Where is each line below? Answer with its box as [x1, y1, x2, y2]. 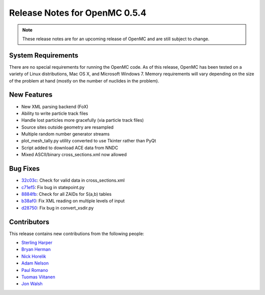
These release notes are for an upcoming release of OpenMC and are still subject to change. [22, 36, 210, 42]
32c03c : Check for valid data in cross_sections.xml [21, 177, 125, 184]
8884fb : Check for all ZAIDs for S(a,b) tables [21, 191, 112, 197]
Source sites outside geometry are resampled [21, 124, 114, 130]
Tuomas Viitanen [21, 274, 55, 280]
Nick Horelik [21, 253, 47, 259]
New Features [9, 91, 53, 99]
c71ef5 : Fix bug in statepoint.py [21, 184, 85, 190]
